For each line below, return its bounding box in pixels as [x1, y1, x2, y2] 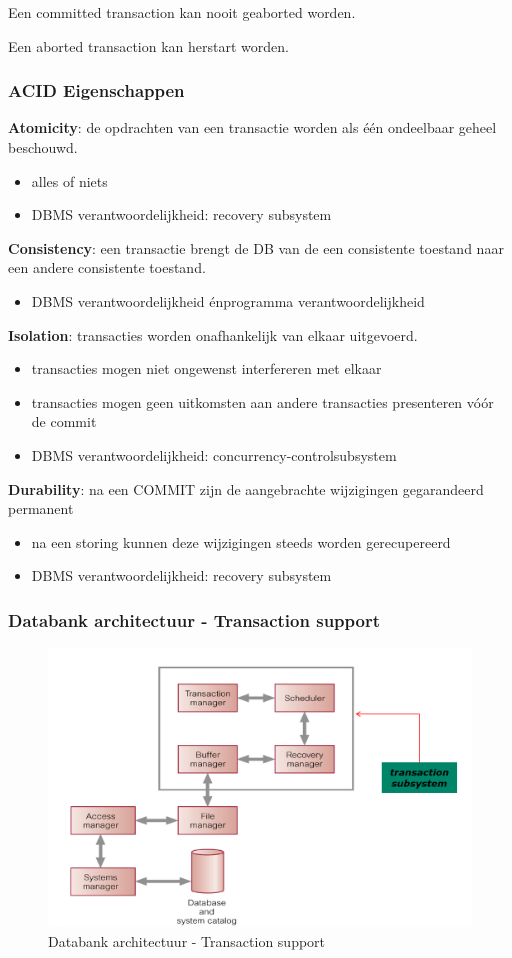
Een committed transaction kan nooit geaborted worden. [8, 2, 356, 22]
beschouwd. [8, 137, 78, 157]
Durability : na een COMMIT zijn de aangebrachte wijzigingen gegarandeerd [8, 478, 484, 499]
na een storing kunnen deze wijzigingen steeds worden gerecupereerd [31, 531, 451, 552]
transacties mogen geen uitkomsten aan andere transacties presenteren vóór [31, 391, 494, 412]
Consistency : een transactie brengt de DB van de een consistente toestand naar [8, 237, 504, 258]
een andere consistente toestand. [8, 257, 206, 278]
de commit [31, 411, 97, 432]
